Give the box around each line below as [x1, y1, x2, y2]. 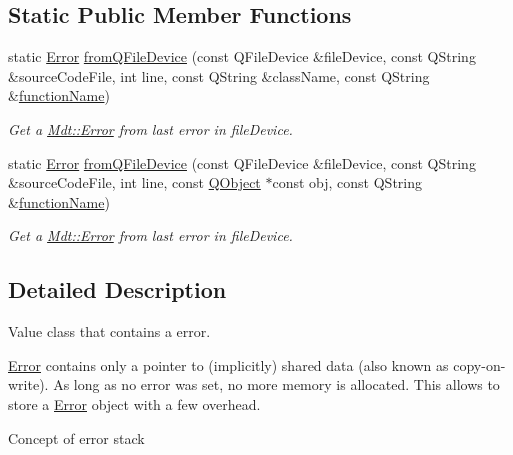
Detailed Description [8, 274, 227, 305]
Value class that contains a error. [8, 321, 211, 342]
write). [8, 374, 49, 395]
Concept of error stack [8, 427, 145, 448]
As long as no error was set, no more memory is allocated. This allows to [53, 374, 500, 395]
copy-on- [453, 354, 506, 375]
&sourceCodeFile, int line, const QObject [8, 172, 261, 193]
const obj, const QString [272, 172, 423, 193]
